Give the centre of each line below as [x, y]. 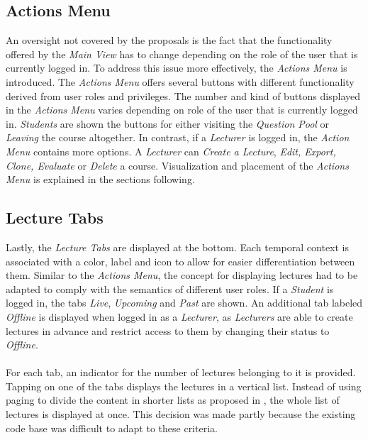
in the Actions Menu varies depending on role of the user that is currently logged [182, 110]
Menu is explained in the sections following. [100, 179]
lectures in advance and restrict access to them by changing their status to [168, 330]
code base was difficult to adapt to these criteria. [112, 428]
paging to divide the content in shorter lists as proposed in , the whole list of [173, 400]
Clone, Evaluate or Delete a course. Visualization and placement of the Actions [177, 165]
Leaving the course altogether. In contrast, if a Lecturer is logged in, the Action [178, 137]
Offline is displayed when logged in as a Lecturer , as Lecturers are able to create [179, 316]
